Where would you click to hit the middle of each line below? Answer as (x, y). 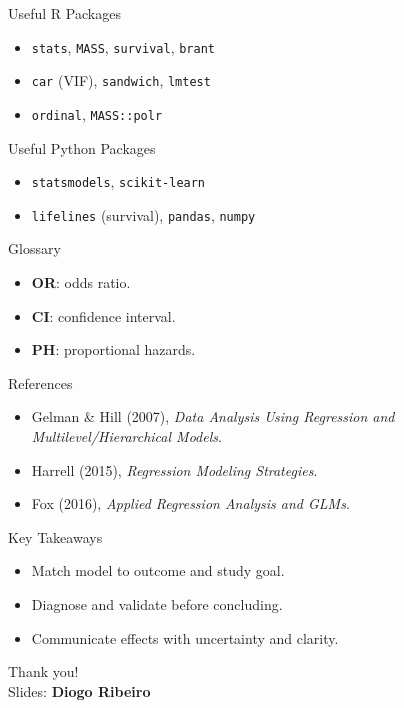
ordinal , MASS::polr (97, 113)
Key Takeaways (55, 536)
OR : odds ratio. (81, 282)
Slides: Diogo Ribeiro (79, 690)
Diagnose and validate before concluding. (157, 604)
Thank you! (43, 671)
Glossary (34, 248)
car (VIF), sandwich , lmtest (121, 80)
